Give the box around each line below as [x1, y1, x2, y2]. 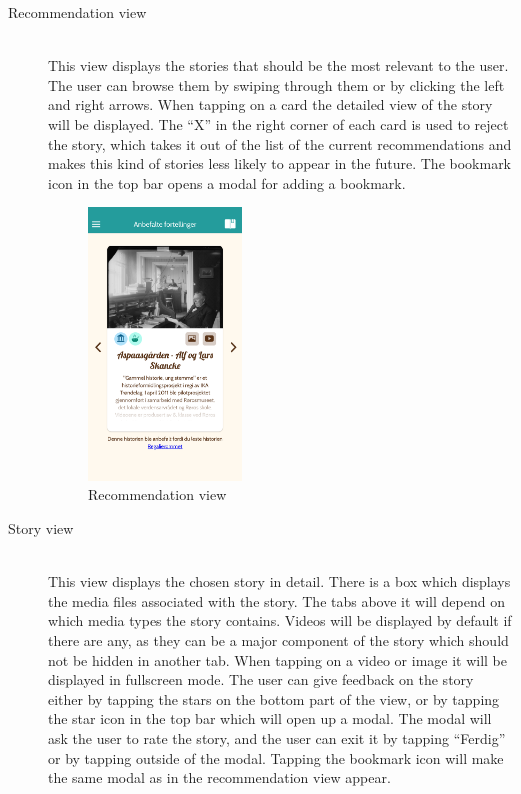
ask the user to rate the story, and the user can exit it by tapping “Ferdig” [48, 727, 506, 748]
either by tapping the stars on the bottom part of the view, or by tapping [48, 688, 500, 709]
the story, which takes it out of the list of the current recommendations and [48, 133, 512, 154]
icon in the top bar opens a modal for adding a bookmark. [48, 172, 406, 193]
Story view [8, 518, 74, 539]
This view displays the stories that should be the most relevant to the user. [48, 55, 509, 76]
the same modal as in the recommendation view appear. [48, 767, 391, 788]
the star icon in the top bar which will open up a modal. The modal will [48, 708, 492, 729]
